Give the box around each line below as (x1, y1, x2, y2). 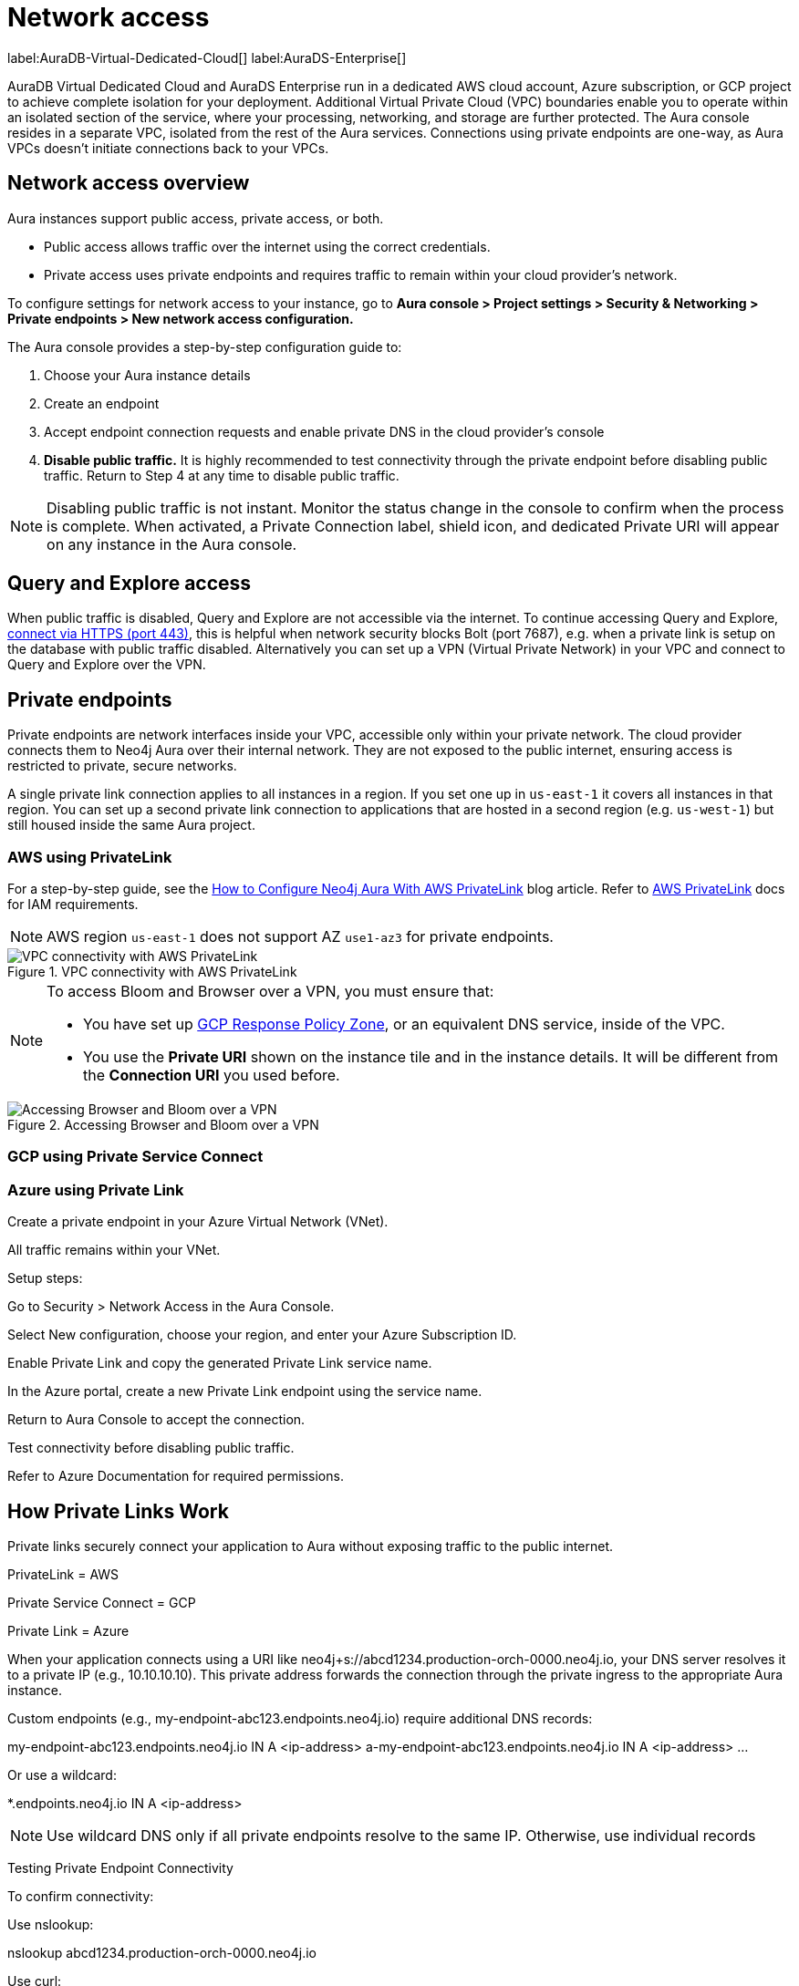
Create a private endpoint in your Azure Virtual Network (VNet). (7, 1214, 389, 1230)
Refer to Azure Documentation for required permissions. (7, 1468, 344, 1484)
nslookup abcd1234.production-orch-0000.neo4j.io (7, 1945, 316, 1960)
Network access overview (7, 171, 250, 195)
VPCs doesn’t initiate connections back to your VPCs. (7, 140, 329, 156)
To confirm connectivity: (7, 1888, 154, 1904)
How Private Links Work (7, 1499, 229, 1523)
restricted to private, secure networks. (7, 758, 237, 774)
